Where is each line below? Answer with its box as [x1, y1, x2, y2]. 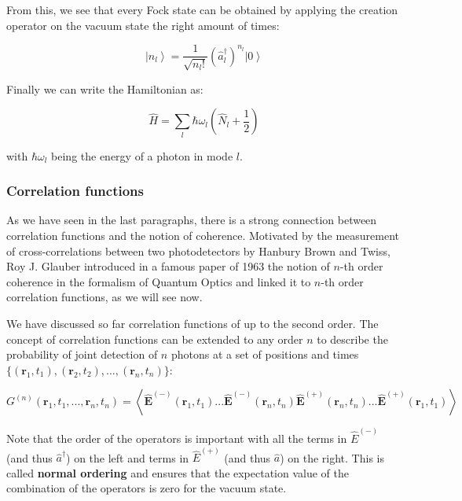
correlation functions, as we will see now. [6, 289, 203, 305]
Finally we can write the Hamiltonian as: [6, 80, 203, 97]
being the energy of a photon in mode [51, 147, 233, 164]
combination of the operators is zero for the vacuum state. [6, 480, 287, 496]
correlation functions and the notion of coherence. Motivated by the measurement [6, 227, 400, 243]
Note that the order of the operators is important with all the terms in [6, 429, 347, 446]
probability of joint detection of [6, 346, 158, 363]
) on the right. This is [280, 449, 384, 466]
